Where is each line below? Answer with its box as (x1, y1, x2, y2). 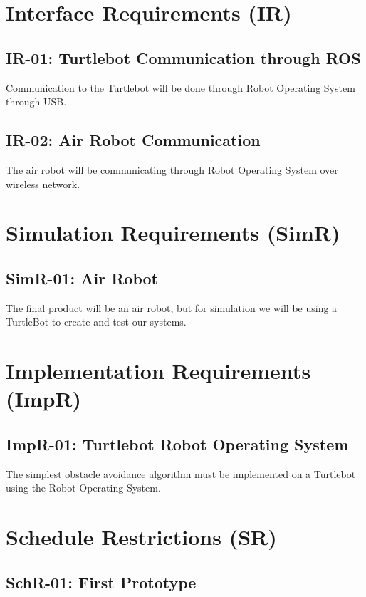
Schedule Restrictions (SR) (6, 522, 277, 551)
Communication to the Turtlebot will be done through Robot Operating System (6, 80, 355, 95)
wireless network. (6, 176, 80, 191)
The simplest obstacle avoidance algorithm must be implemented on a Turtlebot (6, 466, 356, 481)
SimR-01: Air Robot (6, 266, 158, 289)
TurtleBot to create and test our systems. (6, 314, 187, 329)
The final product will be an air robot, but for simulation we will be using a (6, 300, 338, 315)
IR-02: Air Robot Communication (6, 129, 261, 151)
